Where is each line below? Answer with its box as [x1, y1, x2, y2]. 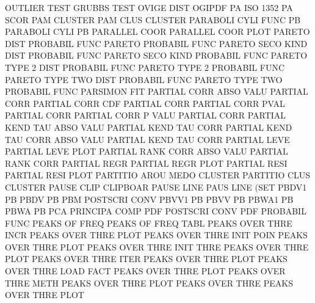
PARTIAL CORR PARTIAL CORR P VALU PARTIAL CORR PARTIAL [5, 109, 286, 122]
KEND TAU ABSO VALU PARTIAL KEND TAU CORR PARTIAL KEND [5, 120, 292, 133]
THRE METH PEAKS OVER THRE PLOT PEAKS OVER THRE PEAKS [5, 276, 293, 289]
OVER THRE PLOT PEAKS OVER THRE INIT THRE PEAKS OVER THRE [5, 240, 309, 253]
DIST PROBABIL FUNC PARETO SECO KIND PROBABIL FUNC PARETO [5, 49, 308, 62]
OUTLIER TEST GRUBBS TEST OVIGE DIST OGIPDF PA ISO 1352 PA [5, 1, 293, 13]
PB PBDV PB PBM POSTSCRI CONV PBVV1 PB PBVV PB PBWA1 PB [5, 192, 294, 205]
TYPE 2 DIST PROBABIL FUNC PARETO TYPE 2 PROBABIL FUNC [5, 60, 285, 73]
